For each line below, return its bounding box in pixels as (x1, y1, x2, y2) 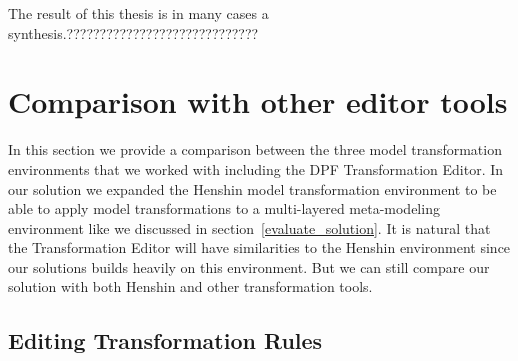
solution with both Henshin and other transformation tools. (8, 276, 373, 297)
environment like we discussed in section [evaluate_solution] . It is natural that (8, 217, 491, 238)
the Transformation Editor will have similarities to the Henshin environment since (8, 237, 511, 258)
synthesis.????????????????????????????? (8, 22, 259, 43)
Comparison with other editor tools (8, 81, 508, 122)
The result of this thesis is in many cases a (8, 3, 269, 23)
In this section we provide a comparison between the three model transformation (8, 139, 502, 160)
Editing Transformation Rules (8, 325, 323, 356)
